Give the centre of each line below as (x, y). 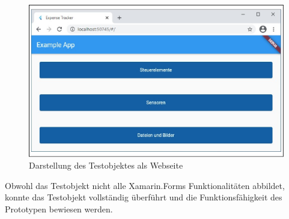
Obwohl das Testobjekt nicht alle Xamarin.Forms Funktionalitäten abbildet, (145, 185)
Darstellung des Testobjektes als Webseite (106, 165)
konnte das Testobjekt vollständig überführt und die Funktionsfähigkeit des (144, 197)
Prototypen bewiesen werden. (59, 208)
